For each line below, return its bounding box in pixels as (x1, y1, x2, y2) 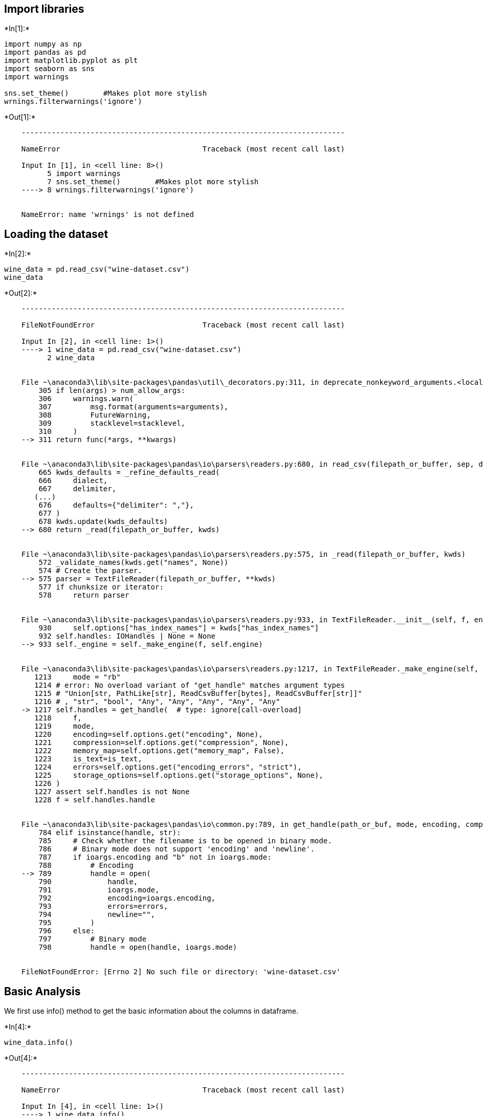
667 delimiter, (38, 485, 117, 493)
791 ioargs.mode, (38, 886, 160, 894)
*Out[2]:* (4, 289, 37, 298)
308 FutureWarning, (38, 411, 151, 420)
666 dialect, (38, 476, 108, 485)
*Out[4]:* (4, 1054, 37, 1063)
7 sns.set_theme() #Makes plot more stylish (47, 178, 259, 186)
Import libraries (4, 3, 84, 15)
